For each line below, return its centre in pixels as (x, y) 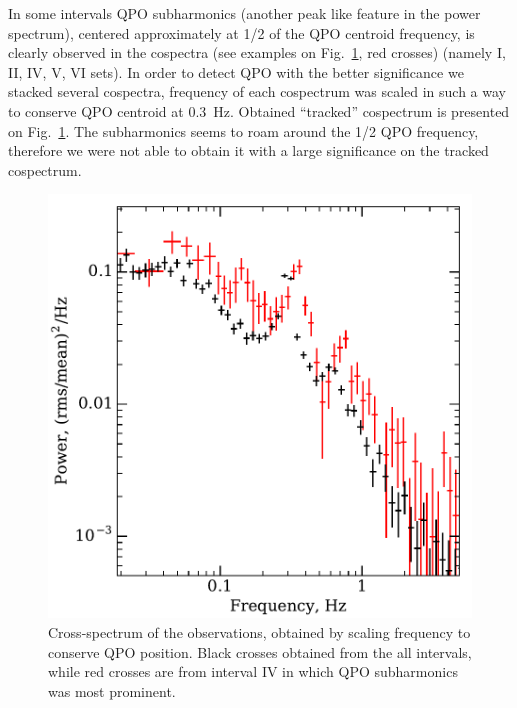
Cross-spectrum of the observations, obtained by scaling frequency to (259, 631)
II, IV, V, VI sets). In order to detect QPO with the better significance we (236, 71)
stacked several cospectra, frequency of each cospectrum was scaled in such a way (257, 91)
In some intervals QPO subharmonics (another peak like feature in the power (244, 13)
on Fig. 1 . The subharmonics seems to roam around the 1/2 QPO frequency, (243, 130)
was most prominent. (112, 690)
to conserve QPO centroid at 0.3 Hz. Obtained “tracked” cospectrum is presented (259, 110)
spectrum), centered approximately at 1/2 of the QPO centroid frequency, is (241, 32)
